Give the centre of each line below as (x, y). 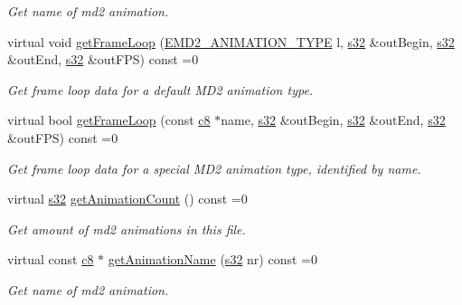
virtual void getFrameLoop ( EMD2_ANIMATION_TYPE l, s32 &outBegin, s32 (231, 41)
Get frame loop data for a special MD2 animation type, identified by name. (214, 168)
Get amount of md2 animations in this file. (127, 229)
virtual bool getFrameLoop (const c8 (109, 120)
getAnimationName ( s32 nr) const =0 (212, 259)
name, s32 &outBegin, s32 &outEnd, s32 (333, 120)
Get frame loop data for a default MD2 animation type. (160, 89)
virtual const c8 (51, 259)
